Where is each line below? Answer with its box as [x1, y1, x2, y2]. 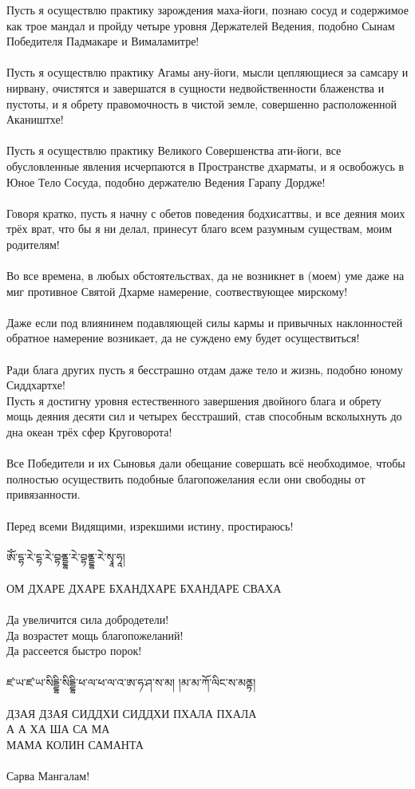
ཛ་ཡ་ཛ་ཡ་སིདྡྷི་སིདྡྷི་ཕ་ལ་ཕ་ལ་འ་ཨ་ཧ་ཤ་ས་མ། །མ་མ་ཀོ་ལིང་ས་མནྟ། [6, 673, 256, 690]
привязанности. [6, 486, 81, 503]
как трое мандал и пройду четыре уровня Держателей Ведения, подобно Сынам [6, 17, 395, 34]
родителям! [6, 235, 60, 252]
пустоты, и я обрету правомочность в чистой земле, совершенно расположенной [6, 95, 397, 112]
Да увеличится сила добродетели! [6, 611, 169, 628]
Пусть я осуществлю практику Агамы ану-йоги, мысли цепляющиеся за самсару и [6, 64, 409, 81]
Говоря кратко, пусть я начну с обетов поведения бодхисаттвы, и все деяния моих [6, 204, 405, 221]
